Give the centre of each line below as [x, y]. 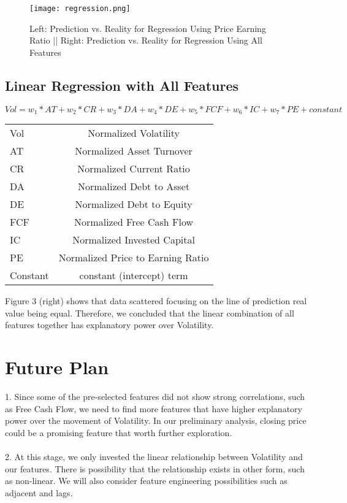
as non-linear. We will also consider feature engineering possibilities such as [146, 481]
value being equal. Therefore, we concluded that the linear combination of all [150, 313]
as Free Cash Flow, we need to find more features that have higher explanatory [154, 408]
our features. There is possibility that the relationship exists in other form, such [155, 468]
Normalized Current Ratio [134, 169]
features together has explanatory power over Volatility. [109, 325]
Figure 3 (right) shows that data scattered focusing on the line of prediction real [156, 301]
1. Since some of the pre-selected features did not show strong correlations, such [155, 396]
